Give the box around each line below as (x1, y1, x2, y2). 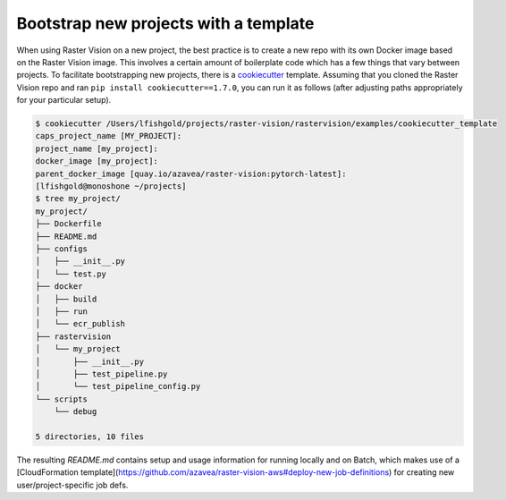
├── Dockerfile (35, 219, 102, 229)
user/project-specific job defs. (16, 479, 129, 490)
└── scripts (35, 394, 89, 404)
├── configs (35, 244, 89, 254)
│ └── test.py (35, 268, 107, 279)
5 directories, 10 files (35, 431, 145, 442)
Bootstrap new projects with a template (16, 13, 315, 33)
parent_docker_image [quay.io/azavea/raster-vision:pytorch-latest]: (35, 168, 347, 179)
